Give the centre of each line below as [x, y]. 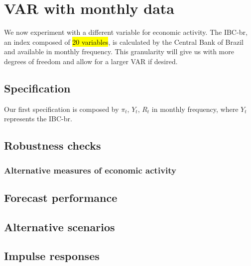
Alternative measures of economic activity [90, 170]
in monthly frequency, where [195, 109]
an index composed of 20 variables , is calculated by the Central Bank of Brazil [124, 42]
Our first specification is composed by [62, 109]
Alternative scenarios [60, 226]
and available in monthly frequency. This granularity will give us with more [119, 51]
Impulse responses [52, 256]
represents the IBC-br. [38, 119]
